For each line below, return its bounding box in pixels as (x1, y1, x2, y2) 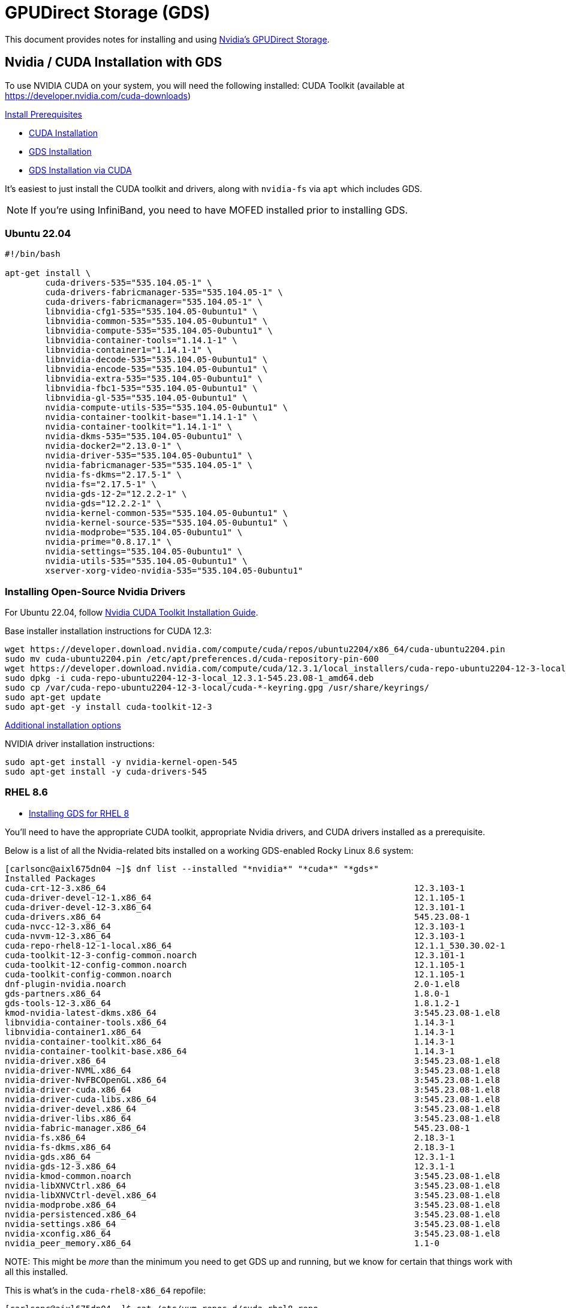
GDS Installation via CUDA (29, 164, 132, 175)
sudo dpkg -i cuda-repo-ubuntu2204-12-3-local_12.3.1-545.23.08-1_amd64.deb (5, 673, 374, 683)
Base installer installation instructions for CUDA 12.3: (5, 626, 212, 637)
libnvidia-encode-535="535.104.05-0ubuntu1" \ (45, 364, 268, 374)
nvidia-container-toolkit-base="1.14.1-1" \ (45, 412, 258, 422)
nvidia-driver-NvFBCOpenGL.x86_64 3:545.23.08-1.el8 (5, 1075, 501, 1085)
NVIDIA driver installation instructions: (5, 739, 155, 749)
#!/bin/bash (5, 249, 61, 259)
